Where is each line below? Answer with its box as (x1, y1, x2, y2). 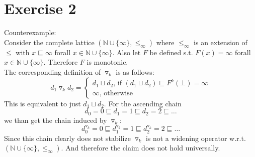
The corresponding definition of (4, 66, 101, 77)
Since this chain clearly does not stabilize (4, 132, 131, 143)
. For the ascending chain (104, 98, 182, 108)
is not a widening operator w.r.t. (145, 132, 246, 143)
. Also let (112, 47, 141, 57)
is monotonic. (87, 57, 128, 67)
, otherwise (99, 90, 133, 97)
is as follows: (116, 66, 154, 77)
